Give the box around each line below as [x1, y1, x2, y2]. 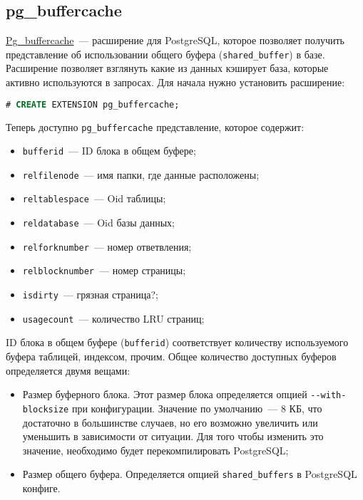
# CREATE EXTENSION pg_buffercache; [6, 99, 180, 110]
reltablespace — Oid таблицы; [22, 191, 166, 206]
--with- [310, 390, 347, 401]
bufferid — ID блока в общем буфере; [22, 143, 196, 158]
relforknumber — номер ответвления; [22, 239, 192, 254]
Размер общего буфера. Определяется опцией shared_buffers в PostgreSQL [22, 467, 357, 481]
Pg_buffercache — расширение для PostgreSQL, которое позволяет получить [6, 33, 344, 48]
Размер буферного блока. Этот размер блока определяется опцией [22, 387, 307, 402]
